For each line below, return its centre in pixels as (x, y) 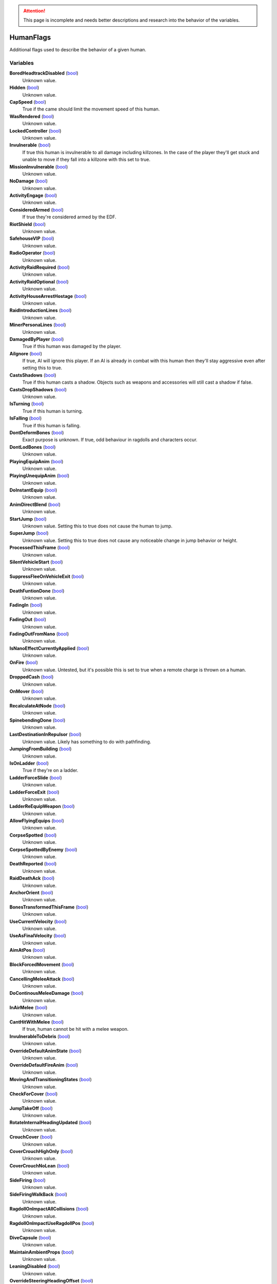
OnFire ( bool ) (24, 663)
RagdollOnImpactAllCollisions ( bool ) (49, 1209)
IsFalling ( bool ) (26, 418)
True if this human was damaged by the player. (72, 346)
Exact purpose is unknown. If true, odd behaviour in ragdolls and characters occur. (110, 440)
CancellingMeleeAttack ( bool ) (42, 979)
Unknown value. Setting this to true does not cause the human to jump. (97, 526)
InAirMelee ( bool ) (28, 1008)
